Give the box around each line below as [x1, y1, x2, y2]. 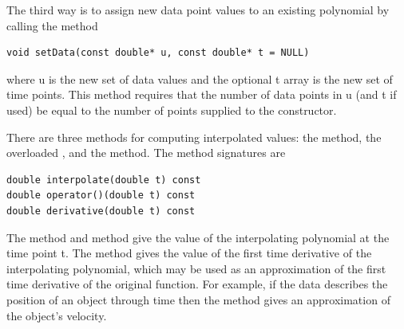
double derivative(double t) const [6, 205, 196, 217]
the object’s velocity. [6, 307, 107, 323]
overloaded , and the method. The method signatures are [6, 144, 286, 161]
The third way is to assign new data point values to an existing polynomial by [6, 2, 390, 18]
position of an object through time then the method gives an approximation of [6, 291, 390, 307]
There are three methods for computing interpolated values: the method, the [6, 128, 382, 145]
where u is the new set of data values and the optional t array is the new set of [6, 70, 393, 87]
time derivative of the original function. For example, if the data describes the [6, 276, 388, 292]
